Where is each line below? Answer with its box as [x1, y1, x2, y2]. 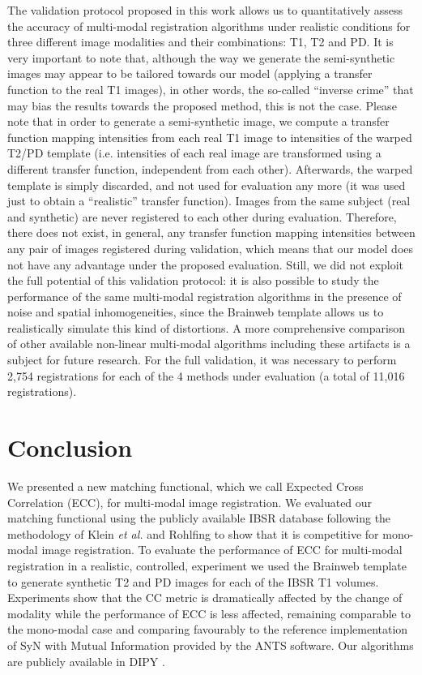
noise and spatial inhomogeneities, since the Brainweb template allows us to [7, 303, 384, 320]
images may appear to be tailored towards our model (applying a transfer [7, 65, 373, 82]
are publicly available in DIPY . [7, 652, 165, 669]
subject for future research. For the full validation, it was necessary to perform [7, 351, 397, 368]
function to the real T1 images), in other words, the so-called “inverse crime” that [7, 80, 414, 97]
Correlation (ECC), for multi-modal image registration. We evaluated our [7, 493, 373, 510]
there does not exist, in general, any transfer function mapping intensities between [7, 224, 416, 241]
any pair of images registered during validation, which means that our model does [7, 239, 414, 256]
